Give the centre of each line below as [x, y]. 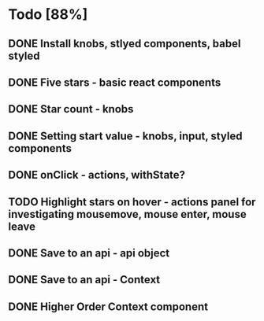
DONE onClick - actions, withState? [97, 175]
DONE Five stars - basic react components [115, 82]
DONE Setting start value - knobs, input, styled [125, 136]
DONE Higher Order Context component [108, 306]
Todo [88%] [48, 15]
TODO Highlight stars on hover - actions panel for [132, 202]
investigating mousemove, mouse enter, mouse [127, 214]
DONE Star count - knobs [71, 109]
